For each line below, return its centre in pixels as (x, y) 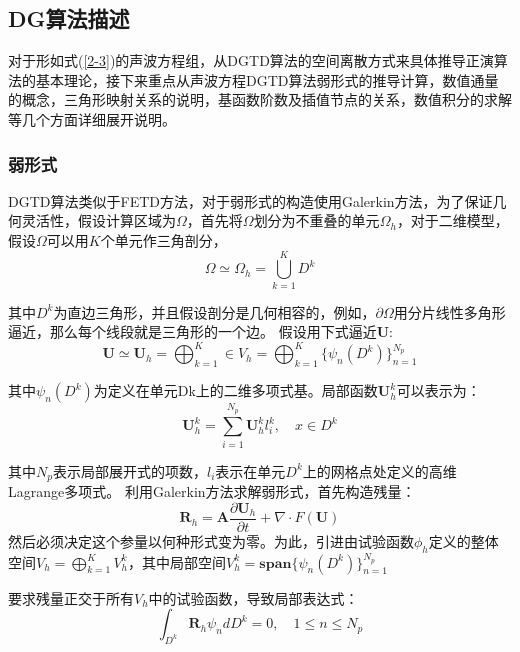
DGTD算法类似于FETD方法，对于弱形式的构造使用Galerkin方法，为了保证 (250, 200)
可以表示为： (438, 390)
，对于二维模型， (452, 220)
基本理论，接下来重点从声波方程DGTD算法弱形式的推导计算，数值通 (260, 79)
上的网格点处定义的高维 (379, 470)
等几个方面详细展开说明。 (92, 118)
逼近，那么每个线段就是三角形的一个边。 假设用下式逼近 (192, 331)
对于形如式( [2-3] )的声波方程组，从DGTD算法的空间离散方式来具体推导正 (244, 60)
